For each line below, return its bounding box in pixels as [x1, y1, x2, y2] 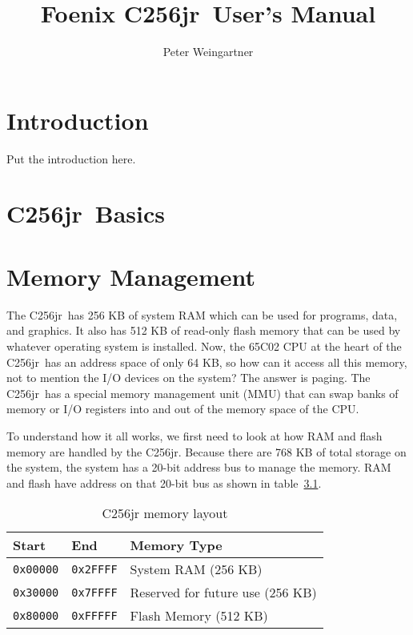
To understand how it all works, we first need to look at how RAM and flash [6, 427, 383, 444]
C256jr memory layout [102, 504, 228, 523]
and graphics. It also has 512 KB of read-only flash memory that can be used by [6, 322, 401, 339]
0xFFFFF [71, 609, 118, 622]
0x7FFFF [71, 585, 118, 599]
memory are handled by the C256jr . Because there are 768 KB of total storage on [6, 443, 407, 460]
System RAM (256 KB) [130, 560, 263, 579]
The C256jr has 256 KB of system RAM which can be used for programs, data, [6, 306, 398, 323]
